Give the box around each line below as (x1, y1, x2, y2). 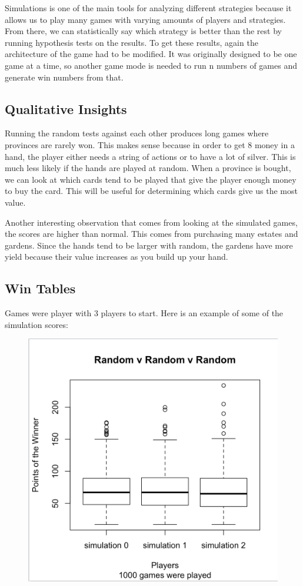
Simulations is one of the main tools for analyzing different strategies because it (5, 2, 292, 14)
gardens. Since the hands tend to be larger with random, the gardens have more (5, 239, 293, 251)
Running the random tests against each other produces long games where (5, 127, 269, 139)
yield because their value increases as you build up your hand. (5, 250, 228, 263)
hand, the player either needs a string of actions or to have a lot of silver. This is (5, 150, 296, 162)
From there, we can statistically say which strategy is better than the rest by (5, 25, 282, 37)
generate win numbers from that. (5, 71, 124, 83)
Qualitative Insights (5, 99, 127, 118)
